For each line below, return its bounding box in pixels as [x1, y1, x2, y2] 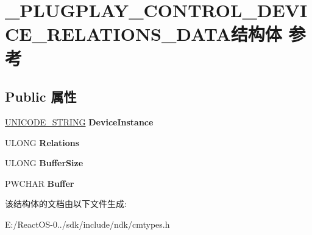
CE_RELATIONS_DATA [5, 21, 231, 46]
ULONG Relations [5, 136, 80, 149]
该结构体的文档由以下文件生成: [5, 197, 127, 210]
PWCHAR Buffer [5, 177, 74, 189]
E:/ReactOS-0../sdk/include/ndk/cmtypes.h [5, 217, 170, 230]
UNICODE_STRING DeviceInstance [5, 115, 154, 128]
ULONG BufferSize [5, 156, 83, 169]
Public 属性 [5, 87, 77, 106]
